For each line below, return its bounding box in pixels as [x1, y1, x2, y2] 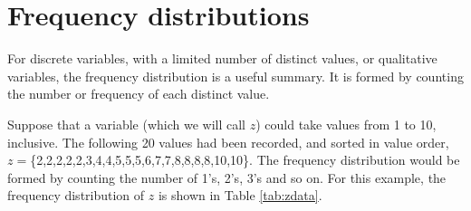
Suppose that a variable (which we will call [7, 114, 246, 133]
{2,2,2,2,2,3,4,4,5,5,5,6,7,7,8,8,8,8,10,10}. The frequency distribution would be [30, 150, 460, 169]
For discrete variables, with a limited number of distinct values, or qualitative [7, 49, 437, 68]
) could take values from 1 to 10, [255, 114, 437, 133]
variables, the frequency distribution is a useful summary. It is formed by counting [7, 66, 464, 85]
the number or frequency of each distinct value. [7, 84, 270, 103]
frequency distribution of [7, 186, 145, 205]
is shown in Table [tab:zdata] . [158, 186, 322, 205]
